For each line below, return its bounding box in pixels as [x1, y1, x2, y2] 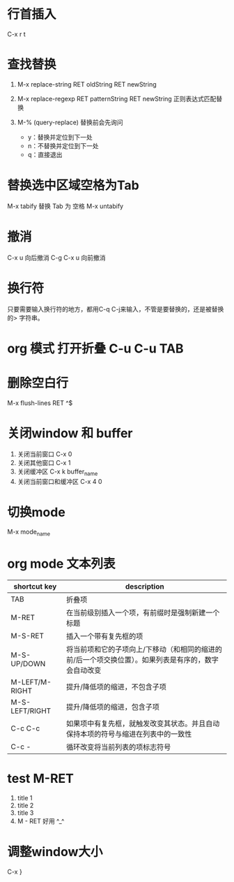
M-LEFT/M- [10, 677, 52, 687]
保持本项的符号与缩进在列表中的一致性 [65, 729, 192, 739]
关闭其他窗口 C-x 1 [17, 458, 71, 466]
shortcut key [13, 582, 57, 591]
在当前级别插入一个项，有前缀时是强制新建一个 [65, 608, 220, 618]
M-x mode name [7, 528, 51, 538]
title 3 [17, 809, 34, 817]
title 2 [17, 801, 34, 810]
